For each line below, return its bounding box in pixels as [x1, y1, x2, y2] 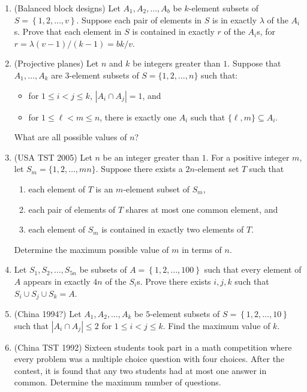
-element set [194, 162, 239, 175]
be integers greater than [133, 57, 221, 70]
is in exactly [212, 13, 257, 26]
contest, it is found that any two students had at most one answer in [14, 364, 267, 376]
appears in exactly [23, 275, 91, 287]
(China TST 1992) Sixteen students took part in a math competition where [14, 340, 292, 353]
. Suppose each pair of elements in [76, 13, 202, 26]
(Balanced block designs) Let [14, 2, 121, 14]
